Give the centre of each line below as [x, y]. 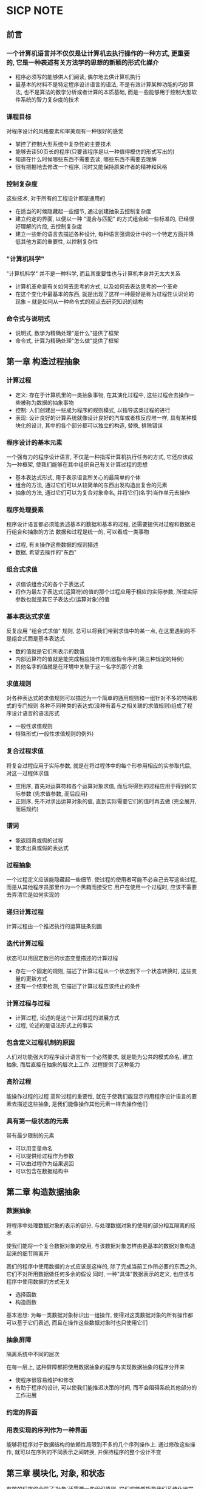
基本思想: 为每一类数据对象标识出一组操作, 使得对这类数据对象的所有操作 [97, 1315]
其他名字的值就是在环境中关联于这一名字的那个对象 [79, 666]
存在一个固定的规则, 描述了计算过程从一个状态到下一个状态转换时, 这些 [103, 971]
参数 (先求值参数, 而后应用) [54, 793]
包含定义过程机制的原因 [40, 1042]
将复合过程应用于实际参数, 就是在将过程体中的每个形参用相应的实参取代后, [99, 765]
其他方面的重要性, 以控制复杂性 [59, 242]
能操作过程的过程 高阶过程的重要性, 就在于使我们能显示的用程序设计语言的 [99, 1096]
